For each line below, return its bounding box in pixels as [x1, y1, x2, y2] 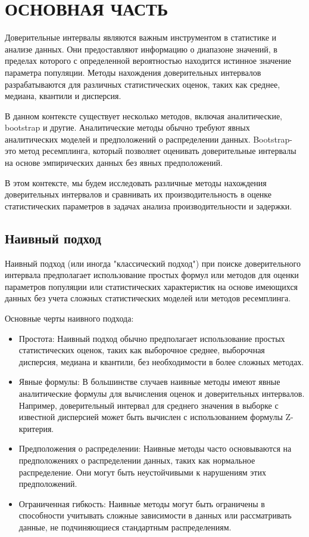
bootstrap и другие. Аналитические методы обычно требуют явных [5, 121, 250, 134]
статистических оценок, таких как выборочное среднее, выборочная [18, 344, 265, 356]
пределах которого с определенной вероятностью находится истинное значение [5, 54, 291, 67]
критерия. [18, 422, 54, 434]
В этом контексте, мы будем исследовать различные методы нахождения [5, 176, 267, 189]
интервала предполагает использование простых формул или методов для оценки [5, 268, 299, 281]
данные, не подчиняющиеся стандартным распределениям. [18, 520, 232, 533]
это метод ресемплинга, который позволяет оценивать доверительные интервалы [5, 144, 296, 157]
